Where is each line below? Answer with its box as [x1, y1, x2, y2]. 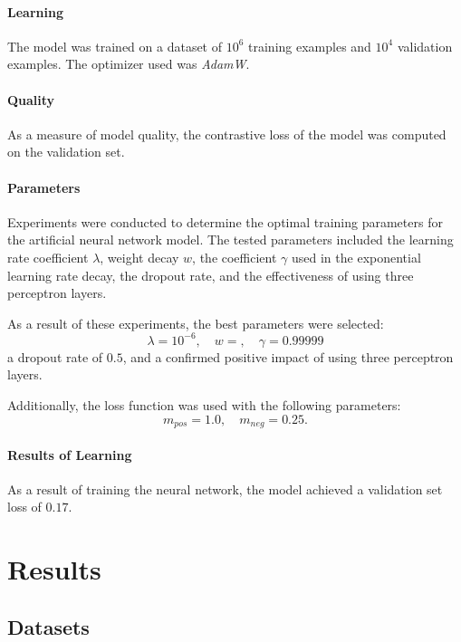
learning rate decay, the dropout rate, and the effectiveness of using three [7, 265, 414, 284]
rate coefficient [7, 247, 89, 266]
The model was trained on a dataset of [7, 36, 223, 55]
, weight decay [100, 247, 179, 266]
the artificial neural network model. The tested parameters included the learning [7, 230, 454, 249]
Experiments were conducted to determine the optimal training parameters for [7, 212, 443, 231]
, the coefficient [192, 247, 277, 266]
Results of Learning [7, 445, 132, 464]
